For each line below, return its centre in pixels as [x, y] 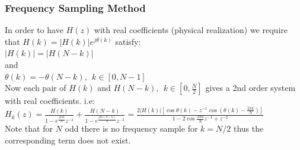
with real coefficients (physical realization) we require [191, 30]
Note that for [29, 128]
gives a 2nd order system [250, 88]
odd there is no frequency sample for [131, 128]
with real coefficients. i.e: [50, 101]
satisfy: [128, 41]
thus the [248, 128]
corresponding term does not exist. [68, 140]
